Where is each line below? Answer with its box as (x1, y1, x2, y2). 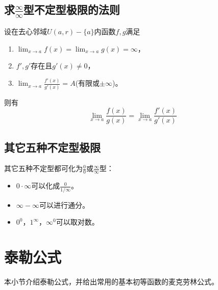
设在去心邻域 (4, 26, 47, 37)
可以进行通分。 (39, 199, 89, 210)
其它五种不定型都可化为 (4, 163, 83, 174)
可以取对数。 (56, 216, 99, 227)
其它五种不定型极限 (4, 139, 101, 155)
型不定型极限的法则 (23, 2, 120, 17)
